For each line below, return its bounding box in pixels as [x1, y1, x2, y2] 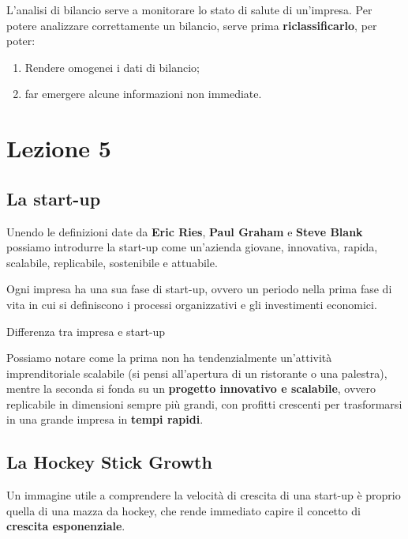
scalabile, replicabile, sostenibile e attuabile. [6, 254, 218, 270]
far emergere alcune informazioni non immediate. [24, 85, 262, 102]
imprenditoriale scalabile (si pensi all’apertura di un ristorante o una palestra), [6, 364, 387, 381]
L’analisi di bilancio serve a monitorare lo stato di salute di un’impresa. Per [6, 2, 372, 17]
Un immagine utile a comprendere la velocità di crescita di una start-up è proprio [6, 487, 401, 503]
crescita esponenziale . [6, 518, 125, 534]
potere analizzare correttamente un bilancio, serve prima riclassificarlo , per [6, 17, 377, 33]
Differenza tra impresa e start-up [6, 322, 166, 339]
